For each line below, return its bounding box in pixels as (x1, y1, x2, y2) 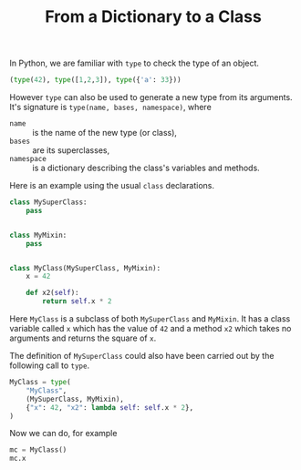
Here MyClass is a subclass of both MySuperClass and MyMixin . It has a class (9, 313, 291, 324)
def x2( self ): (26, 289, 79, 298)
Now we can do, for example (9, 428, 118, 439)
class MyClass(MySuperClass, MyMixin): (9, 263, 161, 272)
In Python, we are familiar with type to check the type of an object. (9, 57, 260, 69)
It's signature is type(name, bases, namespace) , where (9, 102, 212, 113)
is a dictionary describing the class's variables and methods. (32, 162, 260, 174)
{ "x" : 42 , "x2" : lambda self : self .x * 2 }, (26, 403, 194, 412)
